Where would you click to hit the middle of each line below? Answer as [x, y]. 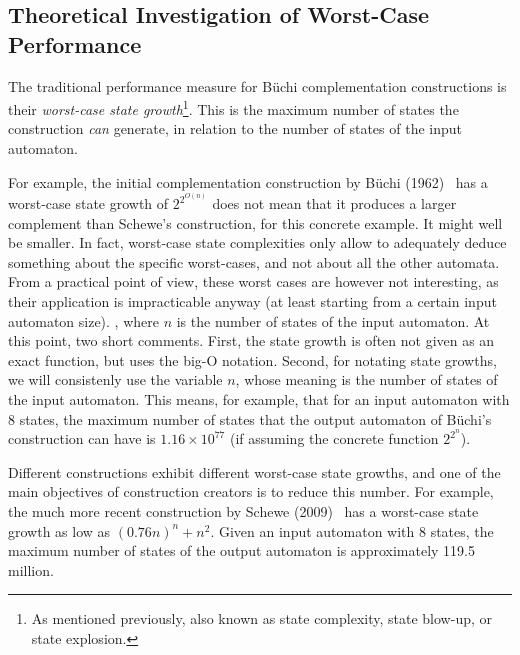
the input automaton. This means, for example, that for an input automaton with [259, 398]
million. [31, 569]
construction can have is [82, 438]
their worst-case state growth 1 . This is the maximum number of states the [233, 107]
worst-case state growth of [88, 203]
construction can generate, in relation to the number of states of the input [235, 128]
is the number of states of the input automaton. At [333, 320]
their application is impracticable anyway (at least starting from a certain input [252, 301]
